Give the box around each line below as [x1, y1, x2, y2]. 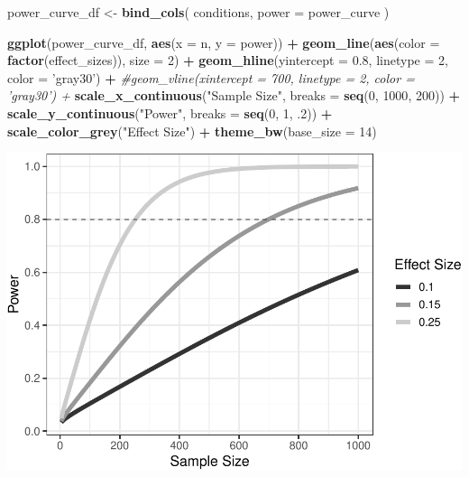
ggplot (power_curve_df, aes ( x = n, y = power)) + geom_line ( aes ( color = [7, 33, 440, 51]
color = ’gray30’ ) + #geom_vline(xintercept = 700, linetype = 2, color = [7, 68, 415, 87]
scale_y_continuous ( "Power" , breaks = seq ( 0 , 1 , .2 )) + [7, 103, 333, 122]
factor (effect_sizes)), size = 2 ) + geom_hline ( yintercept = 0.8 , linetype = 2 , [7, 51, 448, 70]
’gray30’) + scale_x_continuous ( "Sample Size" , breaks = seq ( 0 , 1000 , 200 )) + [7, 86, 461, 105]
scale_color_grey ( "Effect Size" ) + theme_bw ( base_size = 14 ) [7, 121, 377, 140]
